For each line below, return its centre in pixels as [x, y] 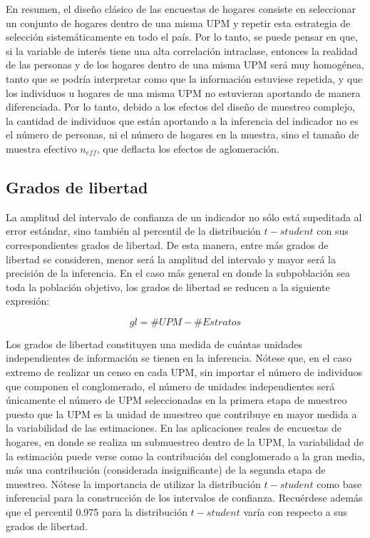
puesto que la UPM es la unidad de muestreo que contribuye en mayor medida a [181, 413]
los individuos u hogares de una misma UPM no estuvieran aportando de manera [183, 92]
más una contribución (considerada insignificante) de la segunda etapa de [166, 470]
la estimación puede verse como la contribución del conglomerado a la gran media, [185, 456]
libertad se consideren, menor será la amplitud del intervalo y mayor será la [171, 259]
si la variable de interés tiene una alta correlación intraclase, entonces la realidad [182, 50]
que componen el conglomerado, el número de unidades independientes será [170, 386]
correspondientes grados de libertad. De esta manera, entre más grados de [167, 244]
